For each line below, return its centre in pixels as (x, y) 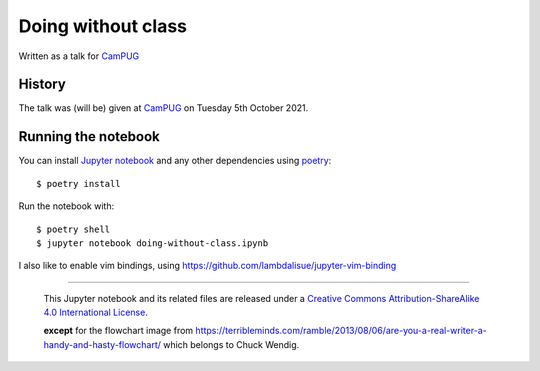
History (42, 84)
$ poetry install (78, 183)
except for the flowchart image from (118, 331)
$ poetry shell (73, 229)
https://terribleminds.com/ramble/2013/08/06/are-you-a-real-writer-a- (341, 331)
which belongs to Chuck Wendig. (231, 344)
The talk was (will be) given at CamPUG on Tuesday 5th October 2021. (163, 108)
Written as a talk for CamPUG (79, 56)
